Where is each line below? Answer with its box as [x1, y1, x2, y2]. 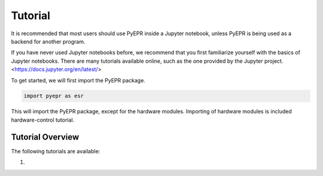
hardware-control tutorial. [11, 116, 75, 123]
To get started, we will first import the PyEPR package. [11, 76, 146, 84]
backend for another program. [11, 38, 86, 45]
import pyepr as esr [23, 92, 84, 100]
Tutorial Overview [11, 132, 80, 142]
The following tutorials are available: [11, 147, 100, 155]
